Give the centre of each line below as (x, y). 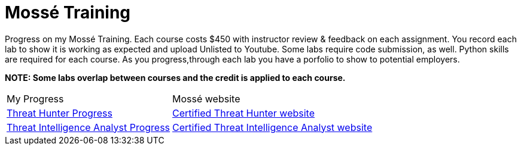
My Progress (35, 99)
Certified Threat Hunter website (244, 113)
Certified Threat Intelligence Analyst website (272, 127)
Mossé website (206, 99)
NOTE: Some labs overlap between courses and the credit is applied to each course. (175, 77)
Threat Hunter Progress (60, 113)
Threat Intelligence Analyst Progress (89, 127)
